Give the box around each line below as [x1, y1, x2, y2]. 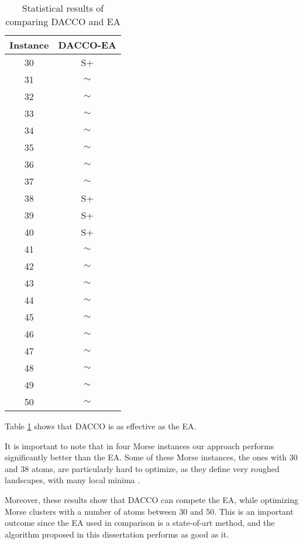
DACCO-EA [58, 38, 116, 51]
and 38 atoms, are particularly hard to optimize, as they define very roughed [5, 462, 280, 474]
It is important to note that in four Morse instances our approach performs [5, 439, 274, 452]
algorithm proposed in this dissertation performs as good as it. [5, 528, 229, 540]
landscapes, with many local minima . [5, 474, 140, 486]
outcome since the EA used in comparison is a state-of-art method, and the [5, 517, 275, 529]
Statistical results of [22, 1, 104, 15]
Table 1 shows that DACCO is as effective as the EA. [5, 420, 197, 432]
